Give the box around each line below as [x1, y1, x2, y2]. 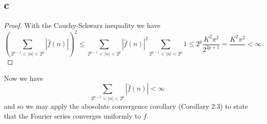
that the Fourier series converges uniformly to [4, 111, 141, 121]
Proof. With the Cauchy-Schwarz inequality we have [4, 20, 161, 30]
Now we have [4, 73, 44, 83]
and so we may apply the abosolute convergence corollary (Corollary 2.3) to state [4, 101, 248, 111]
